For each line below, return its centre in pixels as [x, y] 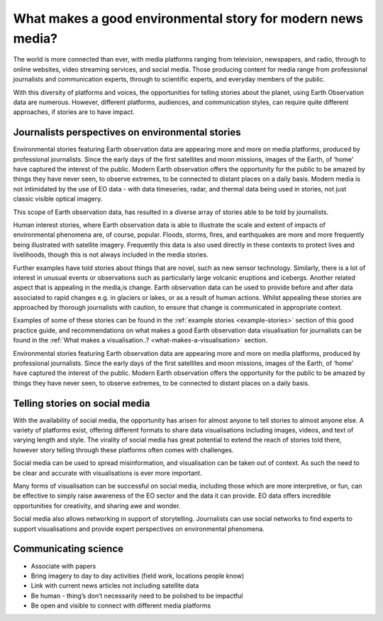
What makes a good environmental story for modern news [188, 18]
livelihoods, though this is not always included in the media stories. [111, 254]
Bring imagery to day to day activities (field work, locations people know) [138, 576]
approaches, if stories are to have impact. [74, 112]
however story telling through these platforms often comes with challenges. [123, 449]
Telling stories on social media [82, 403]
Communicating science [68, 549]
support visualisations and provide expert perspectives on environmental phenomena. [139, 529]
